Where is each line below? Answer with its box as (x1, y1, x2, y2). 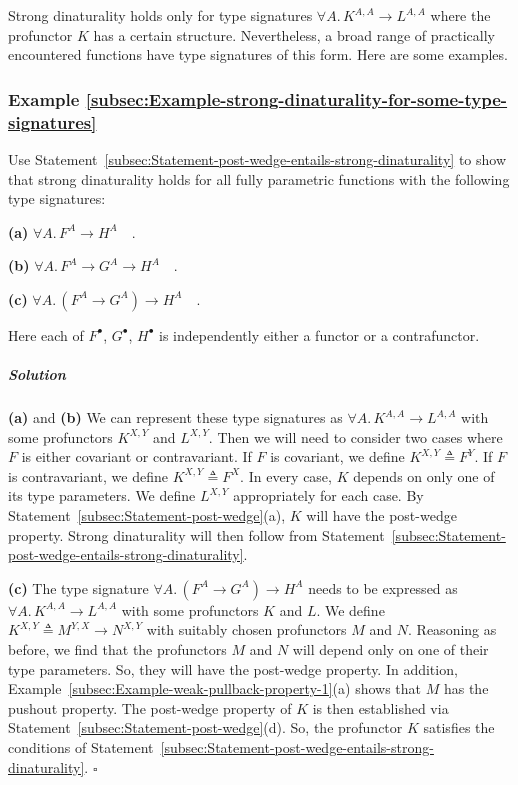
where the (430, 5, 491, 25)
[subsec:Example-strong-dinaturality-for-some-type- (85, 86, 508, 111)
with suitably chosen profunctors (146, 619, 347, 640)
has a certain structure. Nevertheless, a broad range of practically (93, 24, 496, 45)
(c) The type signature (8, 577, 149, 598)
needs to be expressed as (308, 577, 458, 598)
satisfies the (423, 717, 495, 738)
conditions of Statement (8, 736, 154, 757)
